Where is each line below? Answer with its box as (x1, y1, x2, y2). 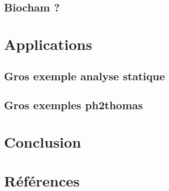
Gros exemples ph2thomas (4, 97, 143, 113)
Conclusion (4, 131, 81, 152)
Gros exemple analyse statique (4, 68, 165, 83)
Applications (4, 33, 92, 54)
